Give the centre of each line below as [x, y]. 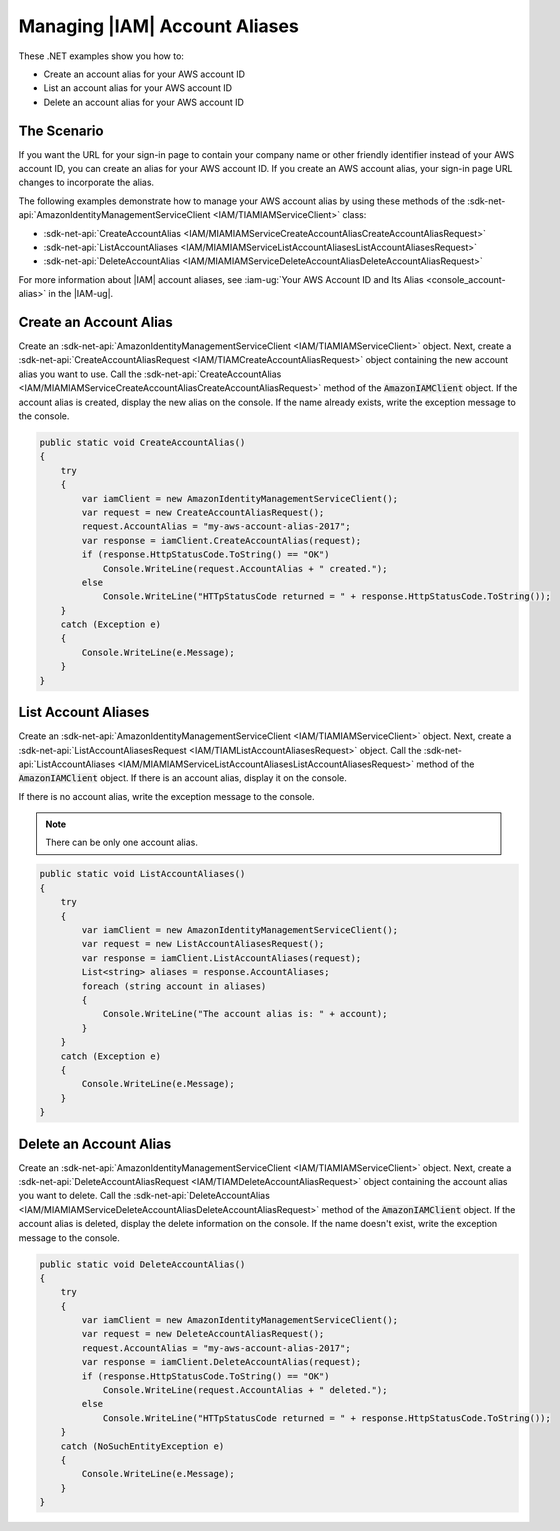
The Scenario [61, 130]
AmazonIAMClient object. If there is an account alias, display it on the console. [182, 778]
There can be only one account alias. [122, 842]
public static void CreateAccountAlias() [142, 442]
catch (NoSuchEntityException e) [142, 1446]
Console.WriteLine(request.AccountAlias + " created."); [245, 568]
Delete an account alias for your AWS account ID [144, 102]
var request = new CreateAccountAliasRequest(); [203, 512]
